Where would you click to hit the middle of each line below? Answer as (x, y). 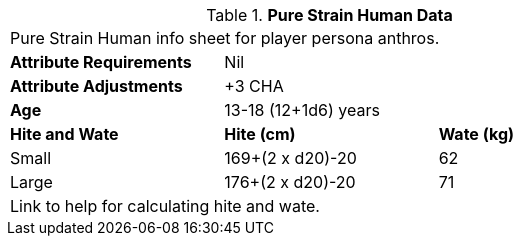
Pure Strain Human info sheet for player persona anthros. (225, 38)
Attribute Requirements (101, 62)
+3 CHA (254, 86)
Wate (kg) (476, 134)
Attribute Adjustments (96, 86)
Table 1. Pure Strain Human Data (329, 15)
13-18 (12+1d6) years (302, 110)
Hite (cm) (260, 134)
